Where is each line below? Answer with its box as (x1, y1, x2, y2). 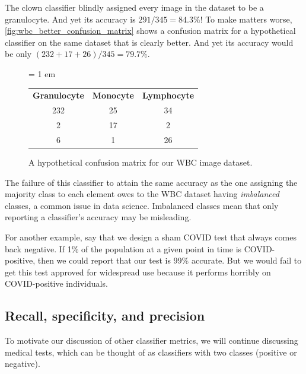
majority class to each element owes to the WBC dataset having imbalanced (5, 188, 279, 200)
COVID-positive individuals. (5, 277, 108, 290)
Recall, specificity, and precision (5, 306, 205, 325)
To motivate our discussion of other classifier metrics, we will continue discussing (5, 334, 298, 347)
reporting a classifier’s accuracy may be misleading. (5, 211, 192, 223)
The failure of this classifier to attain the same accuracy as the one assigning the (5, 176, 298, 188)
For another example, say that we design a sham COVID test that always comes (5, 230, 297, 243)
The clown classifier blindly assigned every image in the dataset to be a (5, 1, 264, 13)
